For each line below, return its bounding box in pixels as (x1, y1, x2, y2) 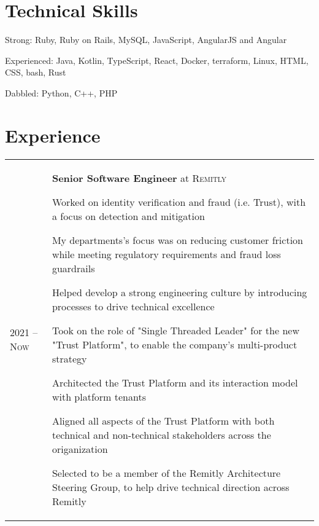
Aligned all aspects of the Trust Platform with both (52, 413, 275, 428)
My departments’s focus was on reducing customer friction (52, 232, 303, 247)
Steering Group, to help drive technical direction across (52, 479, 290, 494)
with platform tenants (52, 389, 146, 404)
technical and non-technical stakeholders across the (52, 427, 271, 442)
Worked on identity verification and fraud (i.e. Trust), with (52, 194, 306, 209)
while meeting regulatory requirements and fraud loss (52, 246, 281, 261)
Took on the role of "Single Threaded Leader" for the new (52, 323, 299, 337)
